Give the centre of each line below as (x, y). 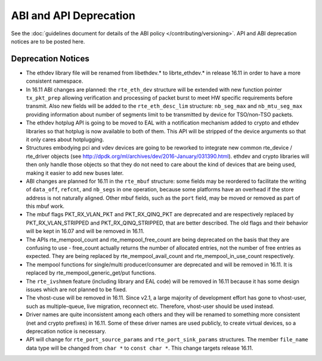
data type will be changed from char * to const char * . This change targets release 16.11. (140, 348)
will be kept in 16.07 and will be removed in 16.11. (85, 231)
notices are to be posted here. (48, 41)
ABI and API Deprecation (73, 15)
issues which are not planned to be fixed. (77, 290)
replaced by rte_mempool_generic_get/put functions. (91, 273)
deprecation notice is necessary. (66, 331)
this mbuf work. (45, 206)
